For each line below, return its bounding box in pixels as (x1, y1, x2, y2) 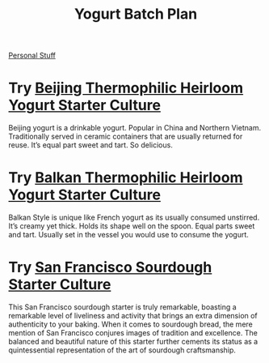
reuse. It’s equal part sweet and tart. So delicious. (8, 140, 174, 150)
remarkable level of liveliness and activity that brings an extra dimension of (8, 311, 258, 320)
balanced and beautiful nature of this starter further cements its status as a (8, 337, 258, 346)
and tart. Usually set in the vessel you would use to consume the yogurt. (8, 230, 249, 240)
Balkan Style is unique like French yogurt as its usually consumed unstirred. (8, 212, 260, 223)
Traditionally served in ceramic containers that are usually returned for (8, 131, 243, 142)
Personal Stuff (8, 50, 57, 61)
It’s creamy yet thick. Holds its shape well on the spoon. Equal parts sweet (8, 221, 255, 231)
